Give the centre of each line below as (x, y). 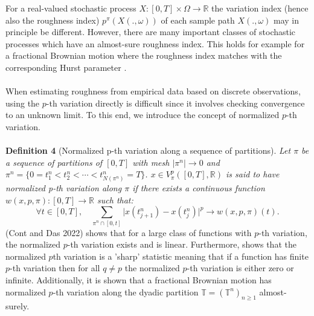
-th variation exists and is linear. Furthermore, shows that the (182, 244)
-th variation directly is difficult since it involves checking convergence (175, 103)
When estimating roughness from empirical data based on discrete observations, (153, 91)
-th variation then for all (55, 268)
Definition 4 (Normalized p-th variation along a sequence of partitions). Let (148, 150)
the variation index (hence (260, 8)
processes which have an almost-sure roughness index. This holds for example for (155, 43)
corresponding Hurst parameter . (66, 67)
